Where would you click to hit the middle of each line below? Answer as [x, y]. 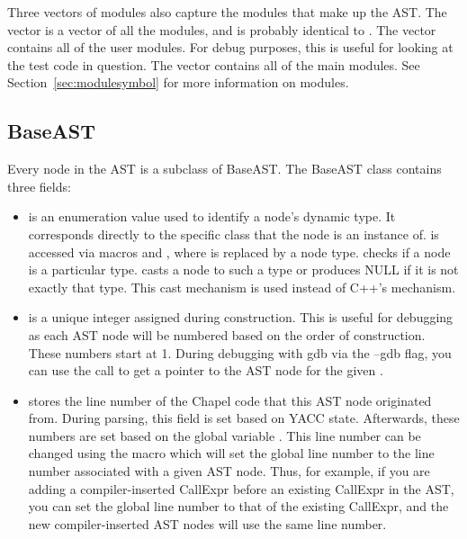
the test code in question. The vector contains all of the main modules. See [214, 64]
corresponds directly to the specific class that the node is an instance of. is [233, 234]
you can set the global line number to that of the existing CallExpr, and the [238, 506]
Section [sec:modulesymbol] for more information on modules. [178, 82]
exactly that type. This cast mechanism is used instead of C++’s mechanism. [242, 287]
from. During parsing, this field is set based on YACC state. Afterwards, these [244, 418]
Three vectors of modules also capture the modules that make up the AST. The [227, 12]
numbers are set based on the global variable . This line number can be [225, 435]
